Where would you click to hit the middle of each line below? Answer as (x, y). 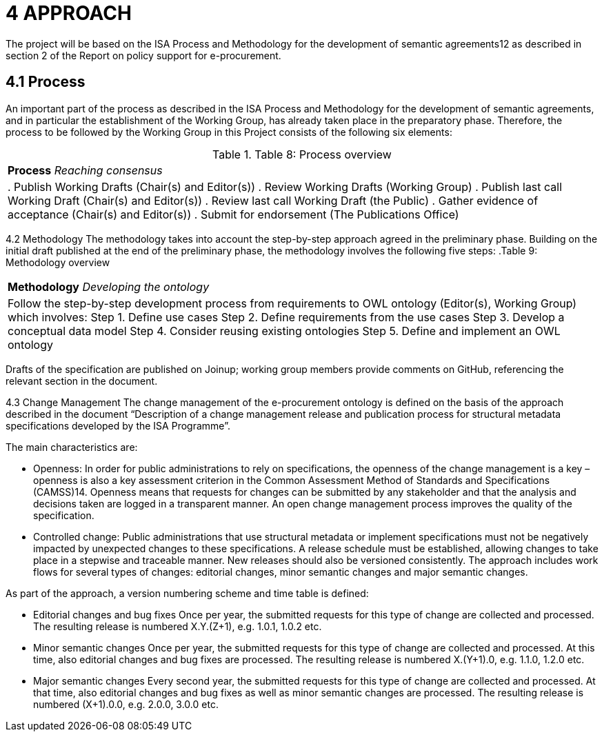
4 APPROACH (69, 13)
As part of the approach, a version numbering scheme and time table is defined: (187, 593)
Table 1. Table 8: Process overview (302, 154)
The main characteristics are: (72, 447)
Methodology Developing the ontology (109, 286)
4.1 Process (46, 82)
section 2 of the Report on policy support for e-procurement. (143, 55)
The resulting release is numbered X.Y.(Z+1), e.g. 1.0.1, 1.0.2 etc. (178, 626)
